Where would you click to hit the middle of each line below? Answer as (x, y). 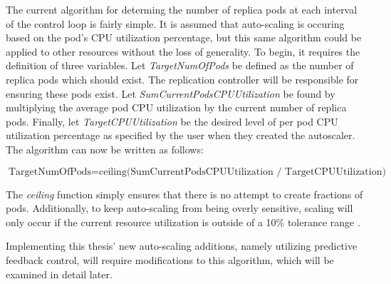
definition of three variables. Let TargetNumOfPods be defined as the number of (180, 65)
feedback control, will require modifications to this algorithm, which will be (170, 259)
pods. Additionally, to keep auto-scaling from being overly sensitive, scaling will (179, 208)
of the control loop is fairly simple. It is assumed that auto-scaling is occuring (175, 23)
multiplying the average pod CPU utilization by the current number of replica (176, 107)
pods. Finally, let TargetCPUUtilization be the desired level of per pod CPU (172, 121)
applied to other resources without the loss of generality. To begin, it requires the (183, 51)
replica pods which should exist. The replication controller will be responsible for (182, 79)
